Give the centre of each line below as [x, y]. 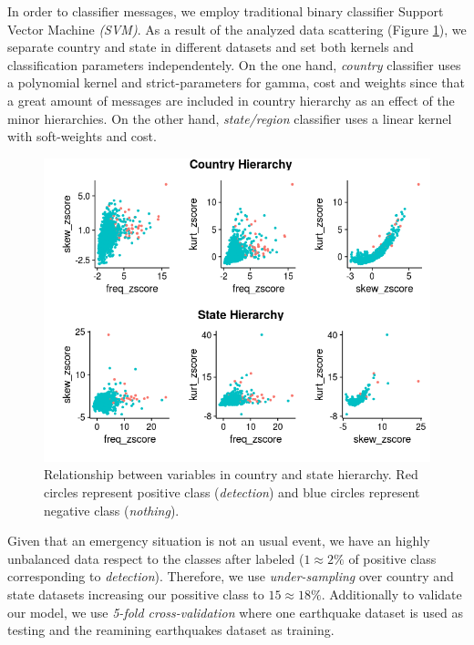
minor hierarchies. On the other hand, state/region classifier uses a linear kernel [230, 118]
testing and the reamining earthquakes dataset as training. [171, 630]
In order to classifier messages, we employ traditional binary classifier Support [226, 11]
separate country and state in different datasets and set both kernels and [211, 47]
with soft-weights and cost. [82, 136]
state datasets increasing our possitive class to [136, 594]
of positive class [392, 558]
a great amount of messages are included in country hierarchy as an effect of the [231, 100]
